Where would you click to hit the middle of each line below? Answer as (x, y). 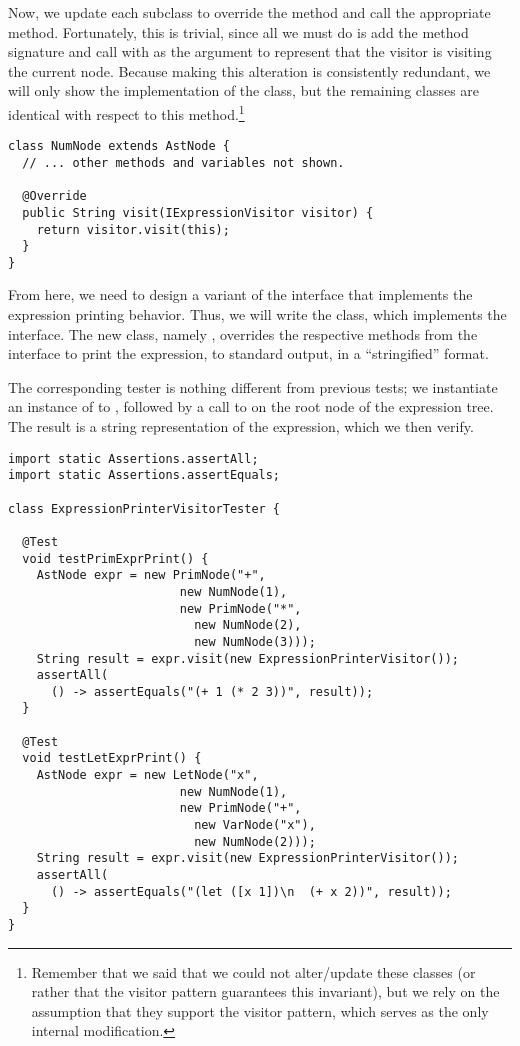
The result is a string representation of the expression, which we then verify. (241, 426)
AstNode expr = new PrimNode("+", (151, 575)
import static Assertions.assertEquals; (144, 475)
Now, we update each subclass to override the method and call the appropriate (249, 12)
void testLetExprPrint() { (112, 758)
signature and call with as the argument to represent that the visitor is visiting (250, 51)
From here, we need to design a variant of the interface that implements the (240, 294)
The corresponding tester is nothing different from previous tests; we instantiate (253, 386)
